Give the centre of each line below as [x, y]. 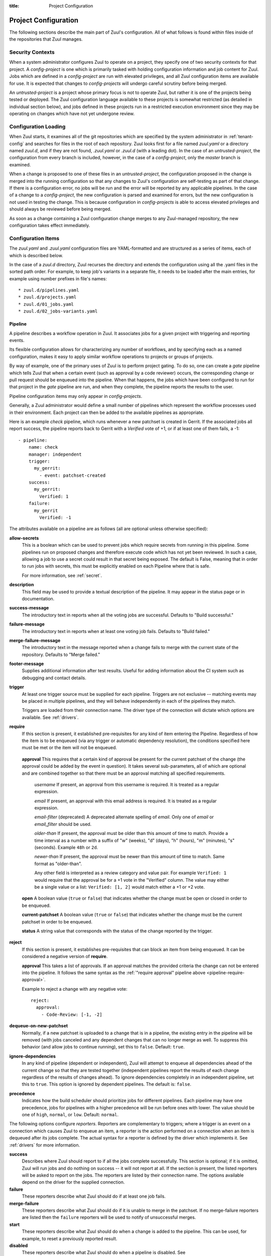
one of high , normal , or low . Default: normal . [70, 1114]
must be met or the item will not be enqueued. [70, 748]
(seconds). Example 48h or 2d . [66, 848]
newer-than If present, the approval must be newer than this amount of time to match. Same [130, 857]
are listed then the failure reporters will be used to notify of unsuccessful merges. [109, 1217]
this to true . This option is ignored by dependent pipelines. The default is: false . [107, 1084]
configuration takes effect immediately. [50, 225]
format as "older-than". [58, 864]
